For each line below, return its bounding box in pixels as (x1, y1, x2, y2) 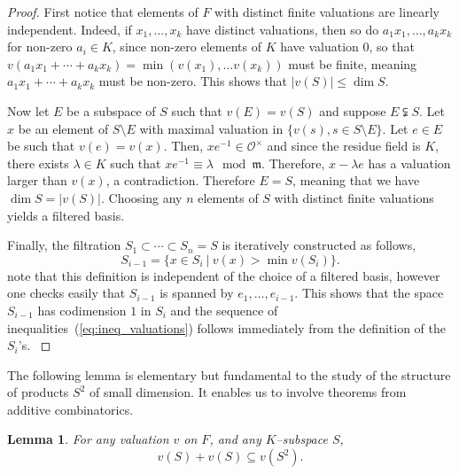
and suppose (319, 101, 386, 120)
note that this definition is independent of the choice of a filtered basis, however (7, 266, 440, 284)
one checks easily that (7, 284, 126, 302)
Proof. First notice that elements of (7, 3, 198, 20)
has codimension (37, 300, 127, 319)
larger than (7, 171, 67, 190)
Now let (7, 101, 50, 120)
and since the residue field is (267, 136, 421, 155)
